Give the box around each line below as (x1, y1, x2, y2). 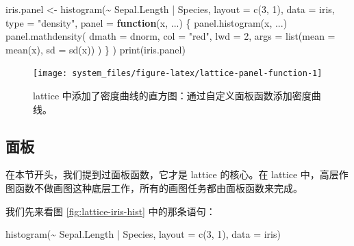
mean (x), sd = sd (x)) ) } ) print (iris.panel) (5, 42, 186, 56)
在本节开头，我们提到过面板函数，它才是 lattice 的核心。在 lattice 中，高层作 (5, 167, 349, 182)
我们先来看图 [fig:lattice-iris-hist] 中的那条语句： (5, 204, 216, 218)
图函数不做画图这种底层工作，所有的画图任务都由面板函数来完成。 (5, 181, 303, 195)
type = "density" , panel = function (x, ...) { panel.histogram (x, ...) (5, 15, 288, 29)
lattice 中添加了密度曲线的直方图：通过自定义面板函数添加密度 (33, 88, 312, 103)
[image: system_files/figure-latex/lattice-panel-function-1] (33, 69, 323, 79)
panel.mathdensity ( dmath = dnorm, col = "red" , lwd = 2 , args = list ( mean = (5, 29, 336, 43)
